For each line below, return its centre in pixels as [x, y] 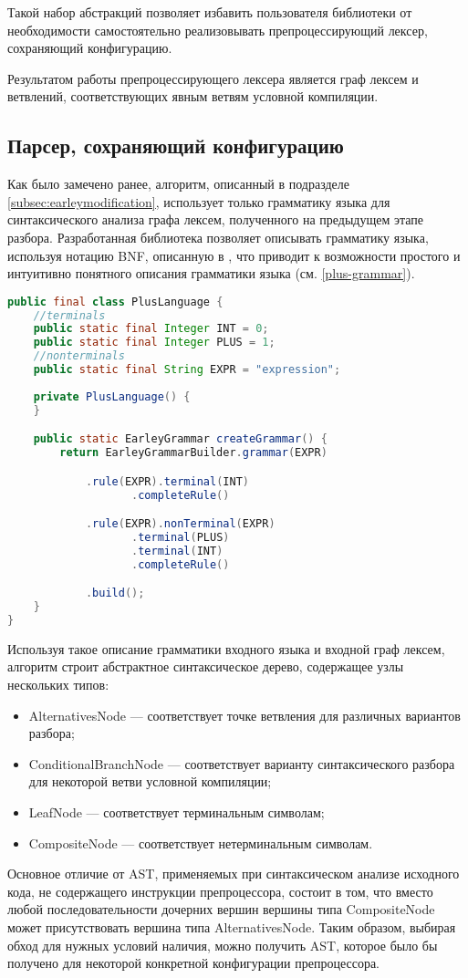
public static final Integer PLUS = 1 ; [154, 343]
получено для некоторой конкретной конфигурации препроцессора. [194, 963]
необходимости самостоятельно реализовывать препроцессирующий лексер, [218, 30]
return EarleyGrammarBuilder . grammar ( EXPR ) [193, 453]
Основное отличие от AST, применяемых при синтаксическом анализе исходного [234, 874]
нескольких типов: [58, 685]
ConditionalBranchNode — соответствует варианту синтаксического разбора [242, 763]
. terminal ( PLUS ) [181, 537]
